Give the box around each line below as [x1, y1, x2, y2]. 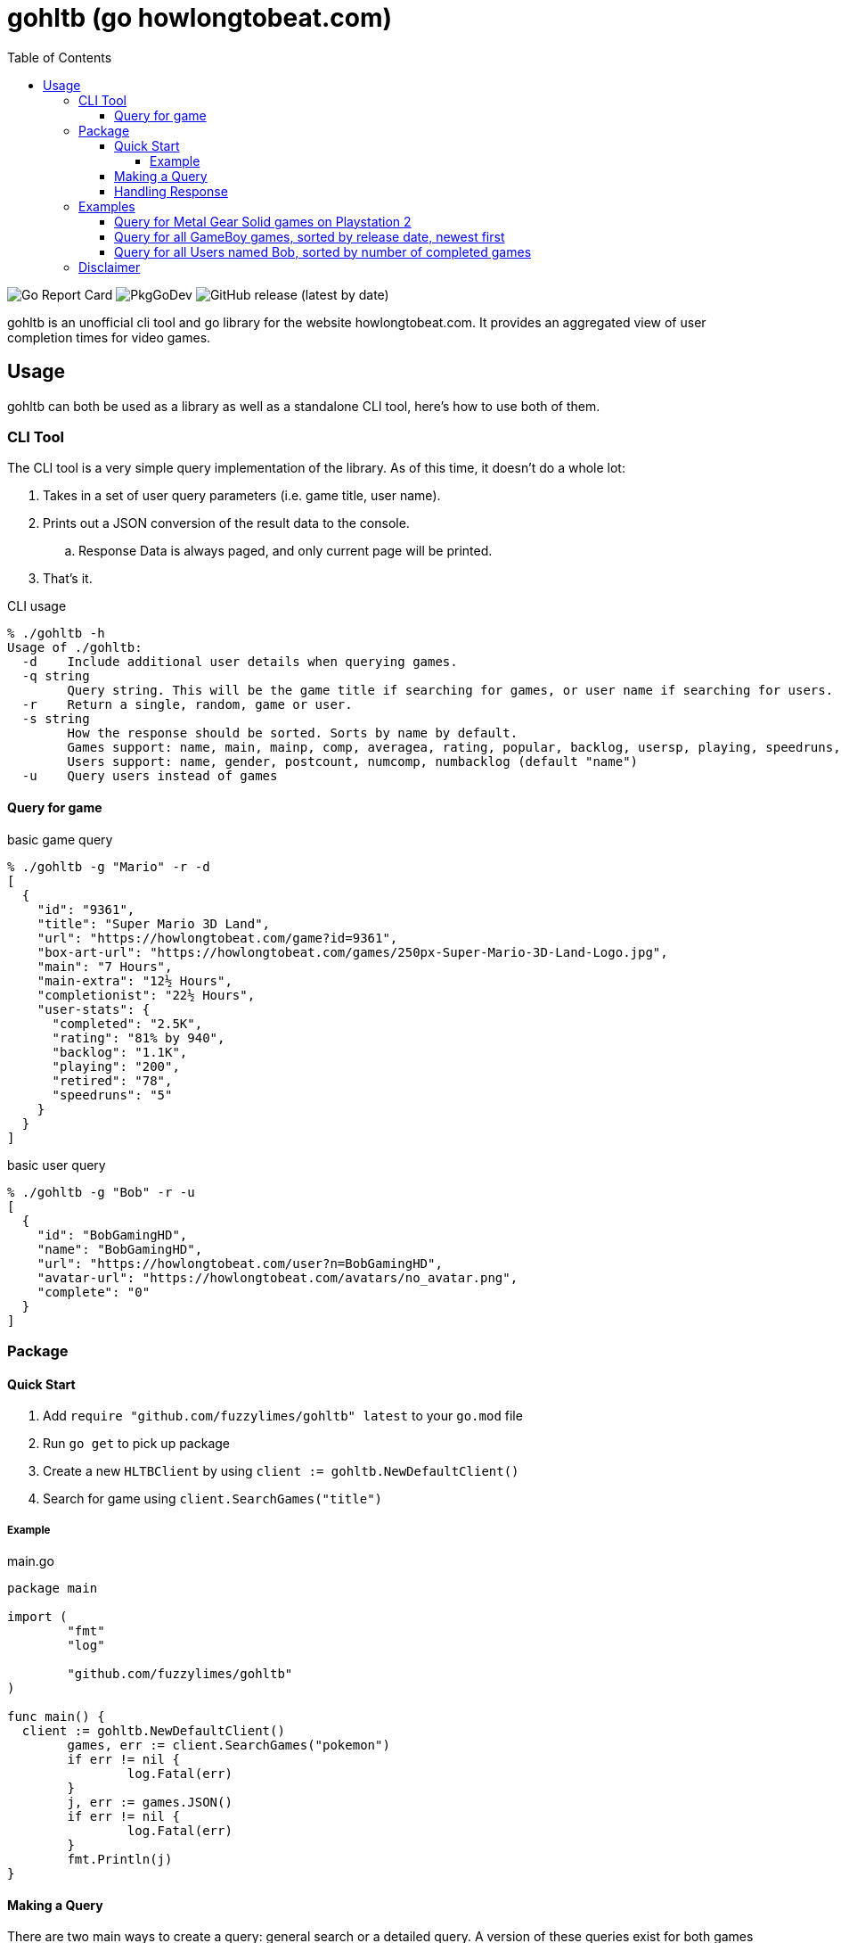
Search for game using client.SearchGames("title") [43, 1491, 383, 1507]
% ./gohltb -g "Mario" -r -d [7, 859, 210, 874]
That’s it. [43, 571, 93, 587]
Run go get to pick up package [43, 1436, 231, 1452]
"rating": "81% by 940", [52, 1030, 225, 1045]
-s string [21, 712, 90, 727]
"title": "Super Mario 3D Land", [37, 916, 271, 931]
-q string [21, 669, 90, 684]
